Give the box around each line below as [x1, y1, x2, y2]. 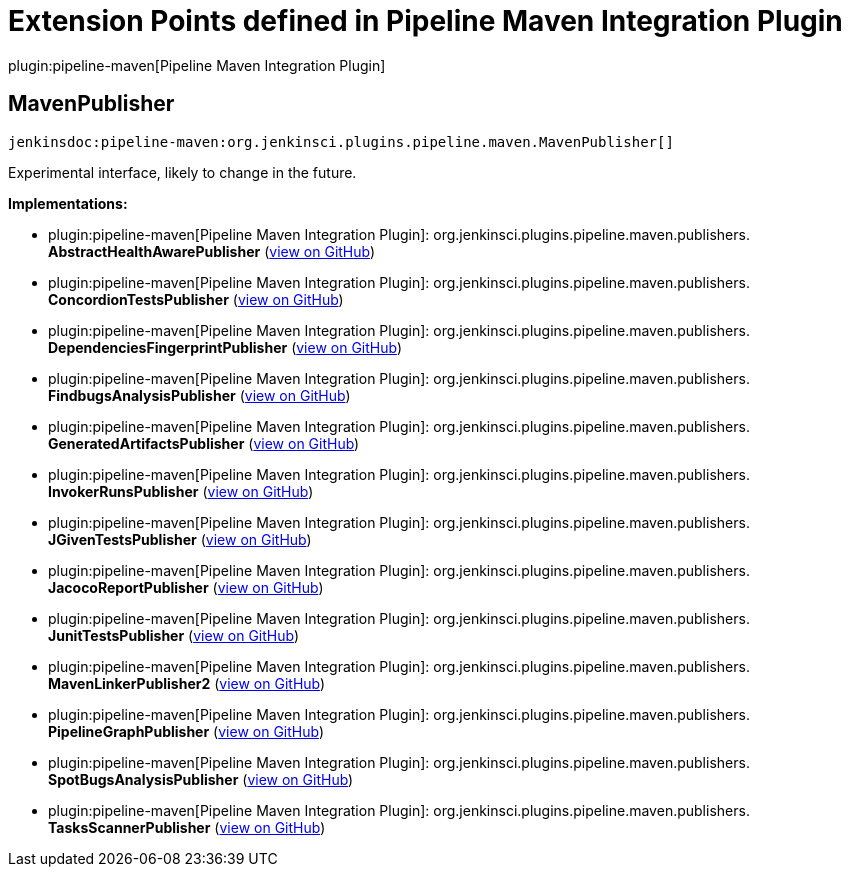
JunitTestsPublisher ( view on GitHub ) [48, 626, 300, 644]
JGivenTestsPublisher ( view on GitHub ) [48, 530, 312, 548]
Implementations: [8, 194, 128, 212]
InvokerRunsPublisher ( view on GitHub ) [48, 482, 314, 500]
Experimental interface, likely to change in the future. [8, 163, 357, 181]
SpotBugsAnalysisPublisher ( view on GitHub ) [48, 770, 354, 788]
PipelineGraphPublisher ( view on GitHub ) [48, 722, 325, 740]
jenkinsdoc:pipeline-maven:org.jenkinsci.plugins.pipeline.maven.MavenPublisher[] [8, 133, 674, 150]
